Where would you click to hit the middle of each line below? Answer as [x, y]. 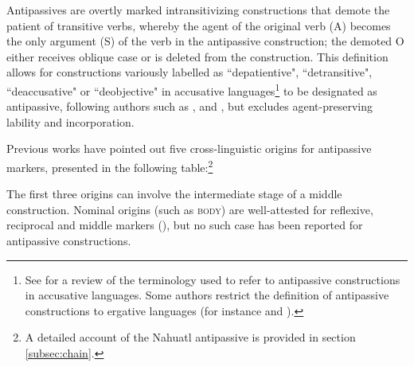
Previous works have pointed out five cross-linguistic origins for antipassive [189, 148]
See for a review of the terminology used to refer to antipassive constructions [213, 279]
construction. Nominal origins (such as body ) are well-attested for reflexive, [190, 209]
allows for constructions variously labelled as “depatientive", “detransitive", [189, 72]
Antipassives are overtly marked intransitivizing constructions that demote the [198, 10]
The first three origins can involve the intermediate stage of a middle [174, 194]
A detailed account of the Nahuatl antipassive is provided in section [190, 337]
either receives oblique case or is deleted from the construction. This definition [197, 56]
